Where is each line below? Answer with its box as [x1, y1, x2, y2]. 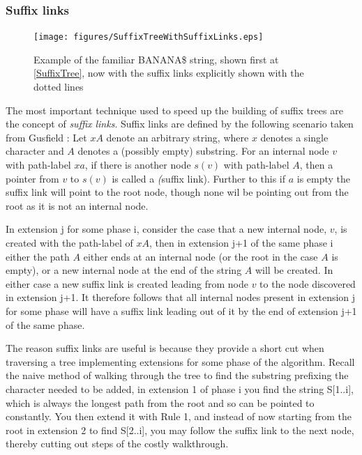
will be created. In [255, 263, 333, 277]
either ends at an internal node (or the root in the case [83, 249, 318, 263]
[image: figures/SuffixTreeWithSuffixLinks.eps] [33, 32, 264, 43]
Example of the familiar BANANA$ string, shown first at [33, 52, 279, 66]
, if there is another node [84, 157, 191, 172]
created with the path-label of [6, 236, 133, 249]
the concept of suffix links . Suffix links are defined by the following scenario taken [6, 116, 354, 131]
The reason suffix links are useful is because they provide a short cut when [6, 341, 324, 355]
